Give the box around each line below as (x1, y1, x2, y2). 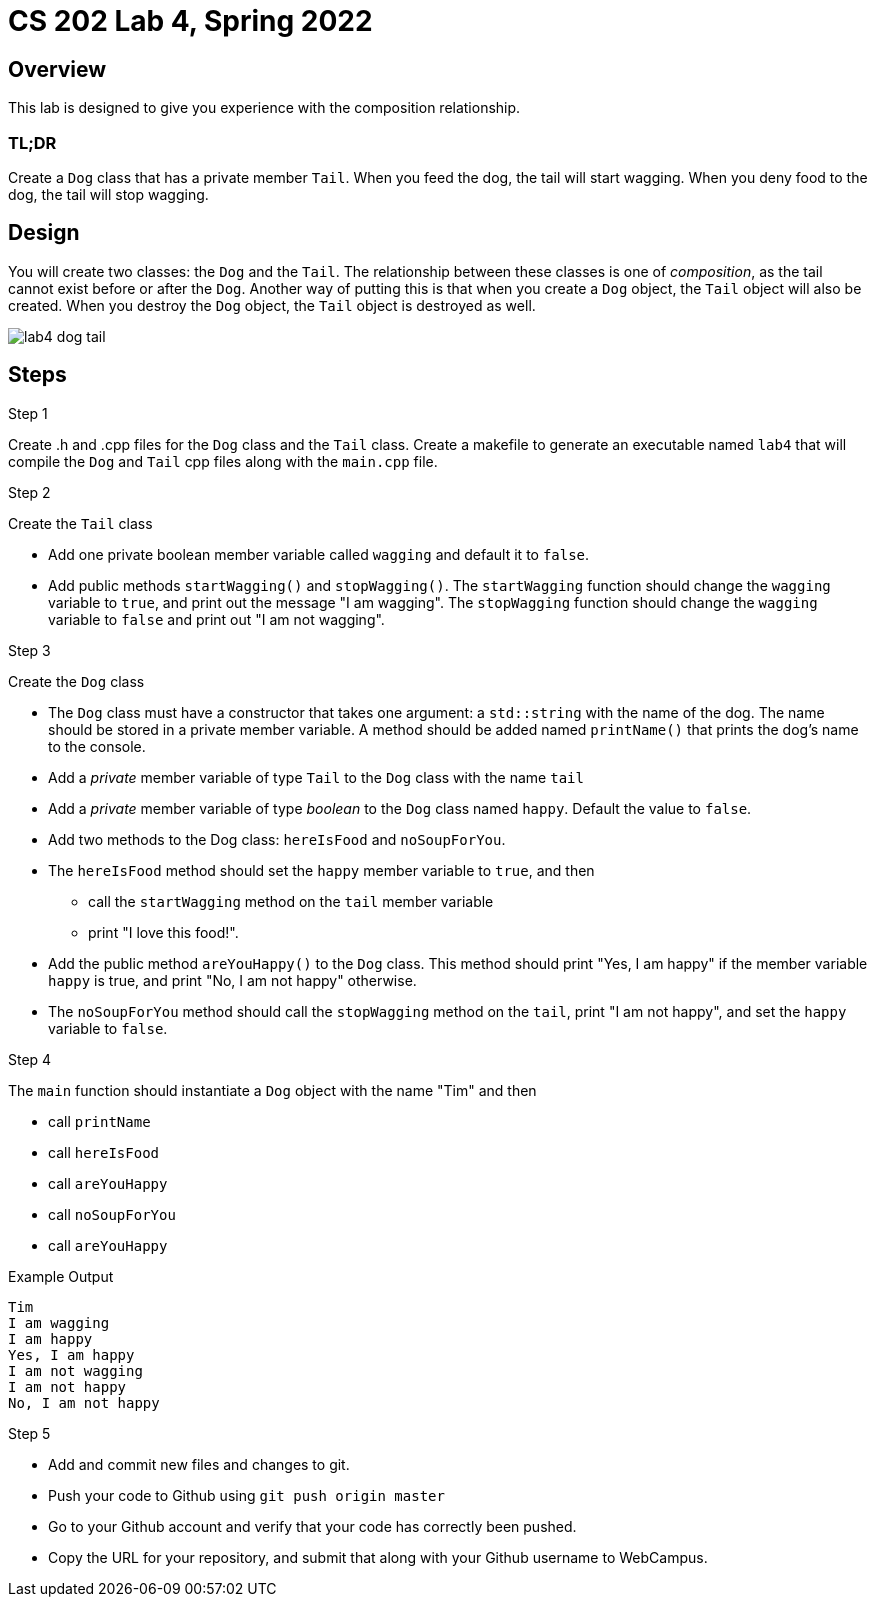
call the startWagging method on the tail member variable (88, 892, 494, 910)
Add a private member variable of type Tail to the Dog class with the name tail (48, 768, 584, 786)
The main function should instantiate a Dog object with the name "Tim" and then (8, 1081, 537, 1099)
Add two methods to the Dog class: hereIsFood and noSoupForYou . (48, 830, 506, 848)
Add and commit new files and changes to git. (48, 1455, 350, 1473)
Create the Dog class (8, 672, 145, 690)
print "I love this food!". (88, 923, 239, 941)
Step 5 (8, 1424, 51, 1442)
